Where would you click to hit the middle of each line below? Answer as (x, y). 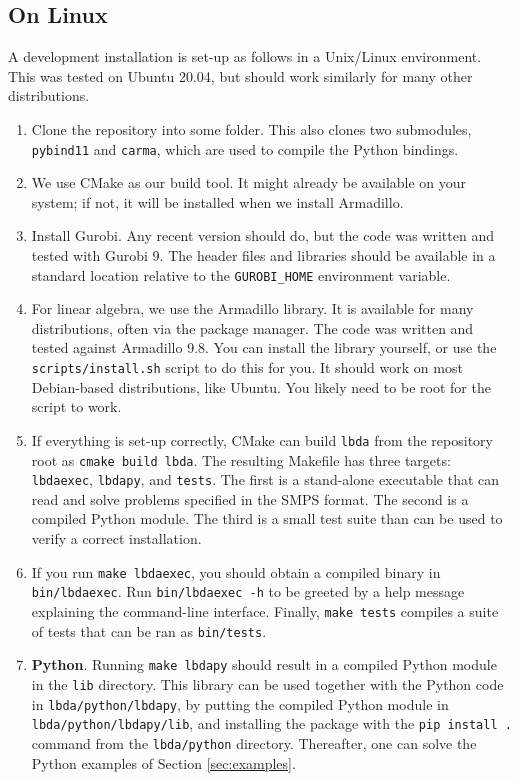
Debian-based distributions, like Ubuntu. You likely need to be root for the (261, 386)
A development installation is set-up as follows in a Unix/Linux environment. (245, 56)
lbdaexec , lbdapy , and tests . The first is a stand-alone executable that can (265, 479)
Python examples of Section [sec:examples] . (163, 762)
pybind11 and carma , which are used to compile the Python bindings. (245, 148)
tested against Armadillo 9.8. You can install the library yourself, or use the (264, 347)
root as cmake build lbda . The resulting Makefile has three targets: (241, 459)
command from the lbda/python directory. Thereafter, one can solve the (254, 742)
